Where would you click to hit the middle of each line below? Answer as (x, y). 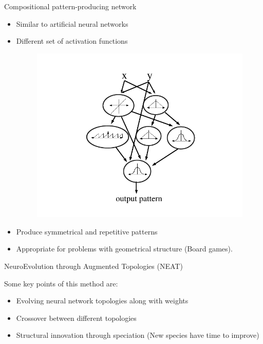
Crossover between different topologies (76, 318)
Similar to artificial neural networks (72, 23)
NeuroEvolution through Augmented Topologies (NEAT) (93, 266)
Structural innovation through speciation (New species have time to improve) (138, 335)
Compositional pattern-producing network (70, 6)
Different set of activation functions (72, 41)
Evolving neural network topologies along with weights (102, 301)
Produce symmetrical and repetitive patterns (87, 231)
